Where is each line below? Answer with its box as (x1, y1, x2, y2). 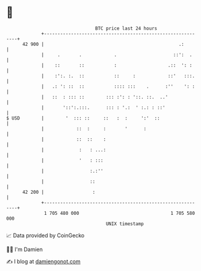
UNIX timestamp (105, 220, 144, 227)
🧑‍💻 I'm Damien (6, 246, 43, 253)
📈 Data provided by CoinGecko (6, 232, 85, 239)
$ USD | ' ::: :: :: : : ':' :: (6, 115, 161, 121)
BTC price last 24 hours (95, 25, 158, 31)
